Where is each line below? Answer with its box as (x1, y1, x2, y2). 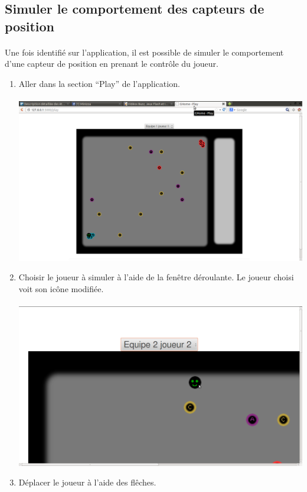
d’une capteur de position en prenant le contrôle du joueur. (5, 57, 218, 70)
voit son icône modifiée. (18, 282, 104, 294)
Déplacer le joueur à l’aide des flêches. (18, 476, 156, 488)
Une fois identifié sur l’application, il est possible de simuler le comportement (5, 46, 284, 58)
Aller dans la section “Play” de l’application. (18, 77, 180, 89)
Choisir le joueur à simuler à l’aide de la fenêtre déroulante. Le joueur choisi (18, 271, 294, 283)
